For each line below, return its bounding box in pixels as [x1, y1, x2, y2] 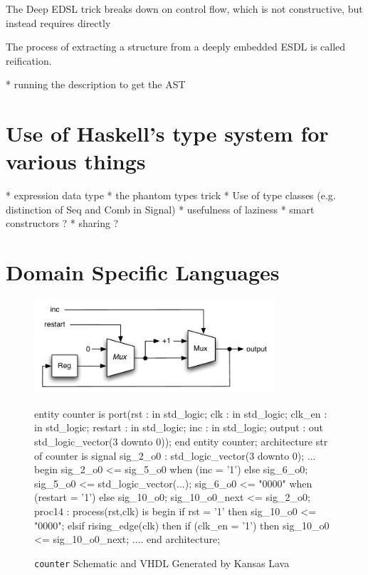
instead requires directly [6, 15, 111, 30]
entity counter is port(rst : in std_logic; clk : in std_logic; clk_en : [34, 406, 327, 421]
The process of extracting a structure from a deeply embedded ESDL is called [6, 39, 346, 54]
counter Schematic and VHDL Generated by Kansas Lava [34, 555, 290, 570]
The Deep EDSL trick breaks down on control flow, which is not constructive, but [6, 1, 363, 16]
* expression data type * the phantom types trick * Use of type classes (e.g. [6, 188, 336, 203]
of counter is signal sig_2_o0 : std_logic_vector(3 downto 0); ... [34, 448, 316, 463]
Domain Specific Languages [6, 258, 280, 287]
